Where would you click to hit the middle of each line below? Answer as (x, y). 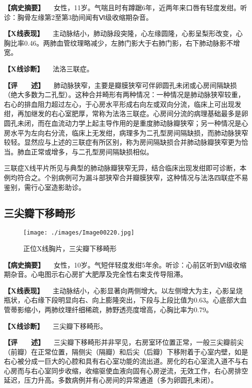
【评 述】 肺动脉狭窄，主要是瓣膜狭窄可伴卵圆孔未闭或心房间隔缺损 (120, 85)
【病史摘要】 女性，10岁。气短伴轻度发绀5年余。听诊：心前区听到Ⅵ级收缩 (125, 264)
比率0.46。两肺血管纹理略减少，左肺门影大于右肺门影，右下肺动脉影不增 (125, 42)
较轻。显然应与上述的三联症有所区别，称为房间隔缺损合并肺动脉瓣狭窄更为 (123, 142)
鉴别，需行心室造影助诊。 (45, 187)
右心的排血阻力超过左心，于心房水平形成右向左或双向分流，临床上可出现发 (123, 104)
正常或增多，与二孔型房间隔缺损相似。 (92, 151)
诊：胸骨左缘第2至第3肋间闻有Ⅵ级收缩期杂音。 (78, 17)
